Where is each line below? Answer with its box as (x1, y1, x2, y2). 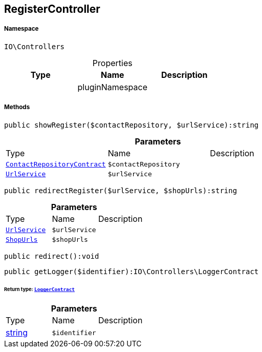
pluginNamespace (77, 81, 148, 92)
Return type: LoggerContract (4, 286, 75, 293)
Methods (4, 103, 30, 111)
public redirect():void (4, 252, 99, 260)
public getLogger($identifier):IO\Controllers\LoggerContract (4, 267, 259, 276)
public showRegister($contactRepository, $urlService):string (4, 120, 259, 129)
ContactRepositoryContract (6, 160, 106, 168)
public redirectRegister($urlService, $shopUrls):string (4, 186, 237, 195)
